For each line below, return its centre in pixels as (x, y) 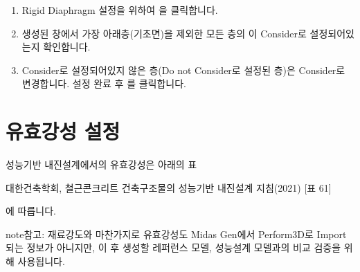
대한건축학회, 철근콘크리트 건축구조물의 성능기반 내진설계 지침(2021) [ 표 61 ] (169, 187)
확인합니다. (67, 47)
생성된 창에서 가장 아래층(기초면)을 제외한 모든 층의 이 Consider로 (164, 33)
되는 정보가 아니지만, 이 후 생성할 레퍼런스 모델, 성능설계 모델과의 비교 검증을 (173, 247)
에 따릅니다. (31, 211)
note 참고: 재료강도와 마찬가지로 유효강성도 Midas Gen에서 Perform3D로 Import (176, 234)
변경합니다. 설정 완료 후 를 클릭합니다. (104, 83)
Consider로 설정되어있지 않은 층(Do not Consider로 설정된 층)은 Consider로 (183, 70)
